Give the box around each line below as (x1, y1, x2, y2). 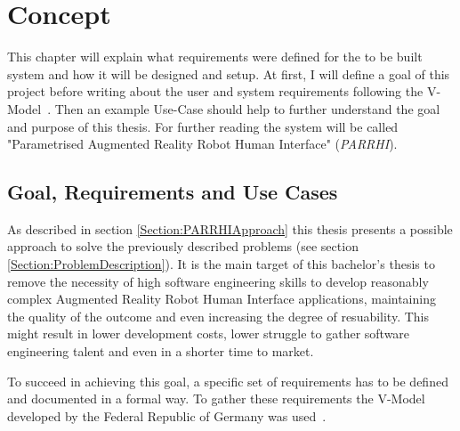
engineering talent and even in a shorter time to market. (7, 342, 314, 361)
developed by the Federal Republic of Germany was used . (7, 406, 327, 425)
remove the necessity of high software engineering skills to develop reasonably (7, 272, 429, 290)
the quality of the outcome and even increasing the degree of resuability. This (7, 306, 430, 325)
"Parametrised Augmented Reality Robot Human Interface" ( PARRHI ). (7, 134, 398, 153)
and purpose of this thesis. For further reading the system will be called (7, 117, 399, 135)
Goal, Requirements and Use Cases (7, 178, 338, 206)
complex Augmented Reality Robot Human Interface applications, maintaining (7, 289, 436, 308)
